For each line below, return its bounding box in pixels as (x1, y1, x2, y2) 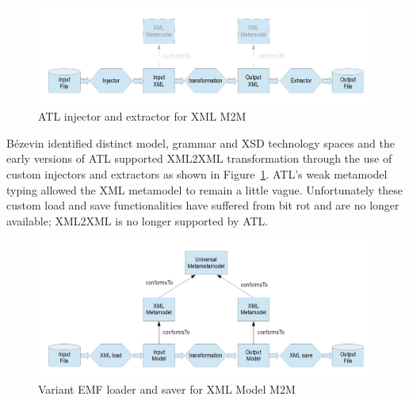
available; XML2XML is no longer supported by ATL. (6, 212, 269, 229)
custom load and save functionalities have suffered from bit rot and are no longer (6, 197, 399, 213)
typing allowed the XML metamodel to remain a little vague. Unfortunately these (6, 181, 403, 198)
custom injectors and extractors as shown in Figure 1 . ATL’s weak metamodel (6, 166, 388, 182)
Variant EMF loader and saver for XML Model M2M (38, 381, 296, 398)
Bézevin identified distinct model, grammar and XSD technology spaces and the (6, 134, 395, 151)
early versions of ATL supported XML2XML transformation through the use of (6, 150, 392, 167)
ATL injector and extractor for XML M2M (38, 108, 247, 125)
